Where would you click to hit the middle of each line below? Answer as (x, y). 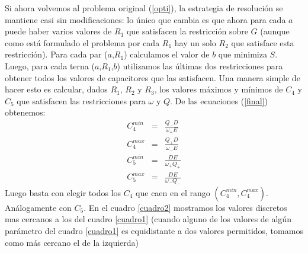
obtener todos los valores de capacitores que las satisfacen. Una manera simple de (153, 77)
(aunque (275, 31)
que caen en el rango (173, 192)
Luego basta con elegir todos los (63, 192)
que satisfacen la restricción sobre (187, 31)
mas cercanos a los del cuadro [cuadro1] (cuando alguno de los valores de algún (148, 219)
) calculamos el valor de (167, 54)
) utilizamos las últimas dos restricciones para (200, 65)
